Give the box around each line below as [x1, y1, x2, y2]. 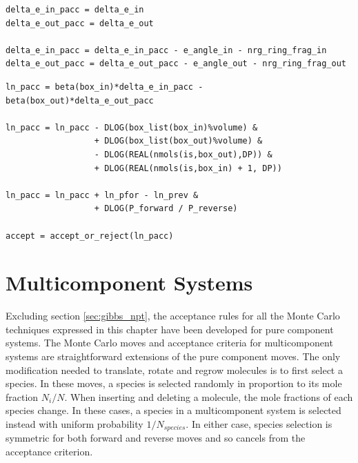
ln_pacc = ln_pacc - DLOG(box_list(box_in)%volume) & [6, 122, 258, 132]
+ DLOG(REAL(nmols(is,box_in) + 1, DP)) [94, 163, 282, 173]
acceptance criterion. [6, 444, 93, 459]
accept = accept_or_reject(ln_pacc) [6, 230, 174, 241]
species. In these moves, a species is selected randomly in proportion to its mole [6, 376, 342, 391]
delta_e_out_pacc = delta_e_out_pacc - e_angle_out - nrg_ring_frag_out [6, 59, 346, 69]
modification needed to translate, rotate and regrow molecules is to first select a [6, 362, 343, 377]
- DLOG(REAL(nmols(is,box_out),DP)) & [94, 149, 272, 159]
